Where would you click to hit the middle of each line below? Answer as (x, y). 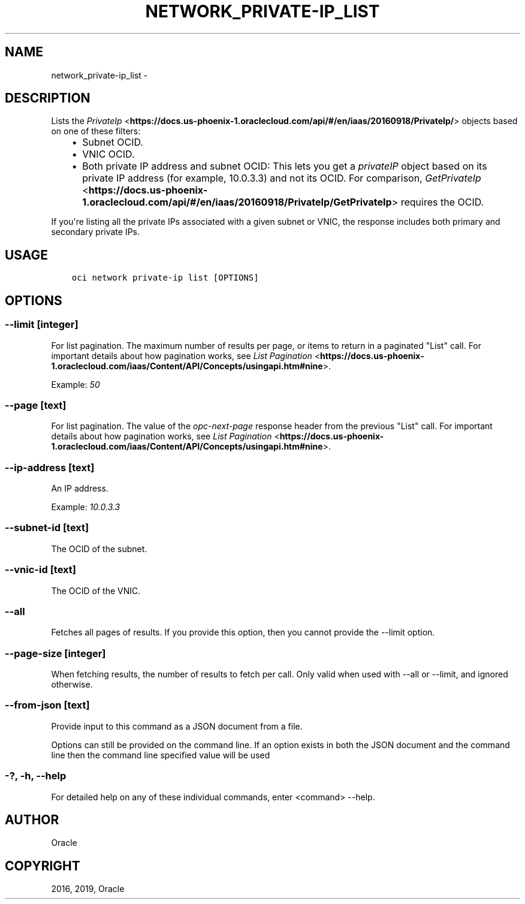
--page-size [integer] (55, 653)
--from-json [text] (47, 705)
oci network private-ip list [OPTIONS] (165, 278)
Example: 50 (76, 384)
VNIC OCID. (108, 154)
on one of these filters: (96, 131)
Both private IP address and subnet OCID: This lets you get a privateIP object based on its (285, 166)
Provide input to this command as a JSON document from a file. (177, 726)
